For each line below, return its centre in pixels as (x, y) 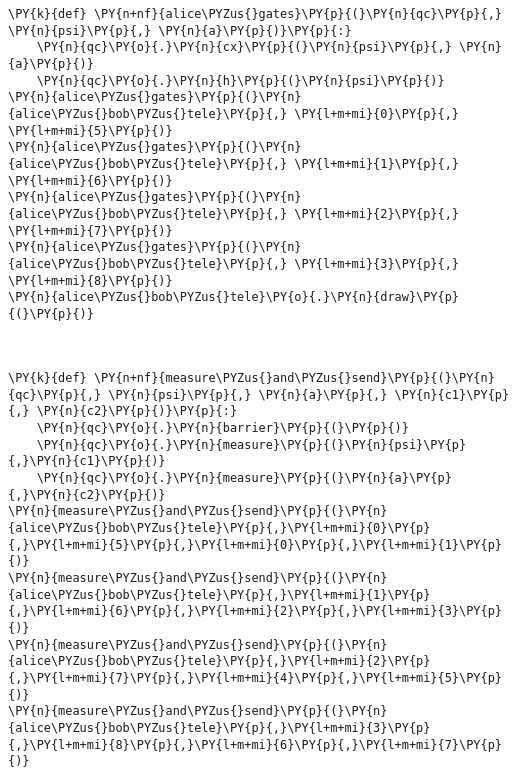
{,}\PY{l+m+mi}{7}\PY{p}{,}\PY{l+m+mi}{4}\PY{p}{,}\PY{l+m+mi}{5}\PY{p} (255, 677)
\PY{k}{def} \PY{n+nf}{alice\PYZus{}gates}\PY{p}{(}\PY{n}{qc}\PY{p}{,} (255, 14)
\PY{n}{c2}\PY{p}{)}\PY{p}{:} (137, 411)
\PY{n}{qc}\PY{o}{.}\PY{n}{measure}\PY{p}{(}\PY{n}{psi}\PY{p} (251, 444)
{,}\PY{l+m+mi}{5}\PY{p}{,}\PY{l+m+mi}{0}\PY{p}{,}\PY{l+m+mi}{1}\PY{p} (255, 544)
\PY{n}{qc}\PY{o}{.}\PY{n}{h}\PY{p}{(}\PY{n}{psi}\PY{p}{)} (240, 80)
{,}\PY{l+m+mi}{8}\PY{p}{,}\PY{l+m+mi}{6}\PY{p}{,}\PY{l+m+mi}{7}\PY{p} (255, 744)
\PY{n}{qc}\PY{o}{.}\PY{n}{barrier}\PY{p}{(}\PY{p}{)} (222, 428)
